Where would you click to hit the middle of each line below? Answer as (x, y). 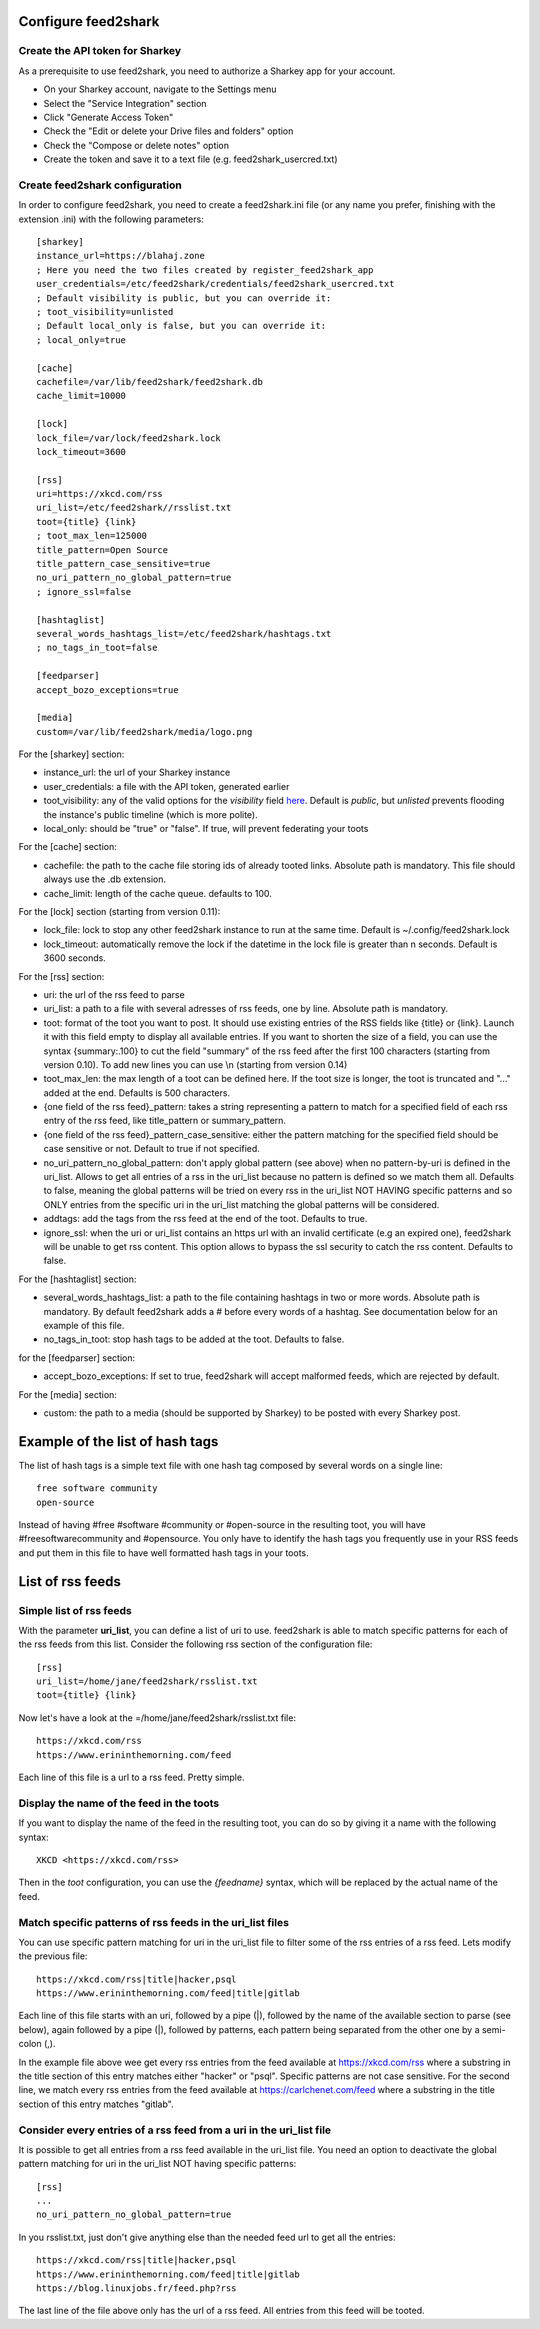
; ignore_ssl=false (84, 591)
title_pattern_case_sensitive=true (123, 564)
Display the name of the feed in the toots (119, 1803)
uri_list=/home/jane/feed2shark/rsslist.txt (147, 1681)
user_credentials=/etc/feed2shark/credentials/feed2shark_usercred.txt (215, 284)
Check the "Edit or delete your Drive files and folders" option (168, 131)
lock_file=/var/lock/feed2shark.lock (129, 438)
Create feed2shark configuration (100, 185)
